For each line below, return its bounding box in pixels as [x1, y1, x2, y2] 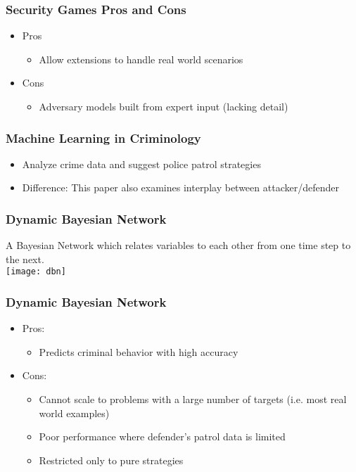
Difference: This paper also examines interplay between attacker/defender [22, 180, 339, 195]
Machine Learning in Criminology [6, 129, 201, 146]
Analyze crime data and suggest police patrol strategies [22, 156, 261, 171]
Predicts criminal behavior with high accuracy [39, 344, 239, 359]
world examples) [39, 405, 110, 420]
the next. [6, 251, 44, 266]
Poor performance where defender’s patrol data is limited [39, 429, 286, 444]
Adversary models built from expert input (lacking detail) [39, 99, 288, 113]
